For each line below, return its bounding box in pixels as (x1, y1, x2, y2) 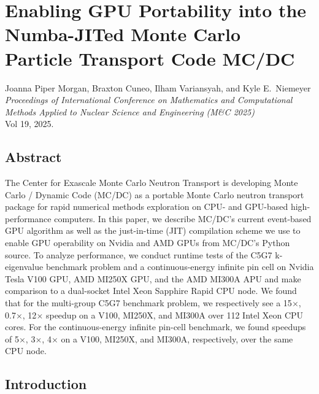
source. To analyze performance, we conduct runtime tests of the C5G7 (5, 248, 272, 261)
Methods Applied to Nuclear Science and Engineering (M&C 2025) (5, 105, 255, 118)
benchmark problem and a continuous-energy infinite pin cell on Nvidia (45, 260, 314, 273)
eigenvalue (5, 260, 44, 273)
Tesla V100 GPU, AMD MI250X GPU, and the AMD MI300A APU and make (5, 272, 301, 285)
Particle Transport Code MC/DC (5, 45, 295, 71)
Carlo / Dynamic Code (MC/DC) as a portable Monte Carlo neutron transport (5, 188, 304, 201)
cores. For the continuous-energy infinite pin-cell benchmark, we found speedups (5, 320, 306, 333)
